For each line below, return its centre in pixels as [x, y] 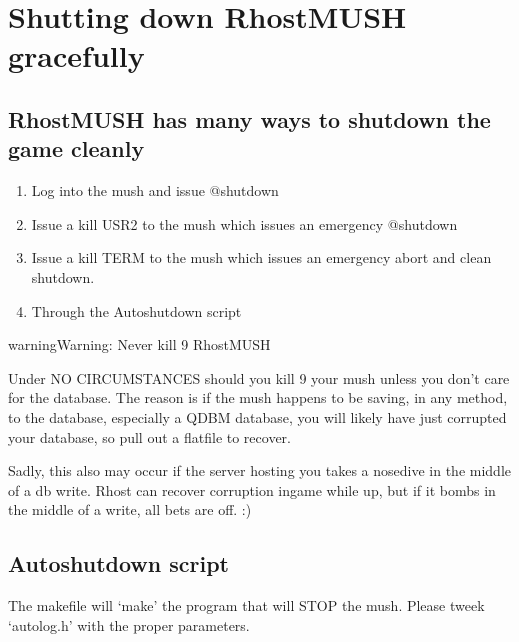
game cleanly [76, 148]
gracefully [76, 55]
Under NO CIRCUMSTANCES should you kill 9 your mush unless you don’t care [259, 377]
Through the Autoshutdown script [136, 310]
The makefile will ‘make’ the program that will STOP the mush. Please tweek [246, 605]
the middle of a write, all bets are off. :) [130, 509]
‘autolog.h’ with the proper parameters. [129, 624]
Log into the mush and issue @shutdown [155, 190]
